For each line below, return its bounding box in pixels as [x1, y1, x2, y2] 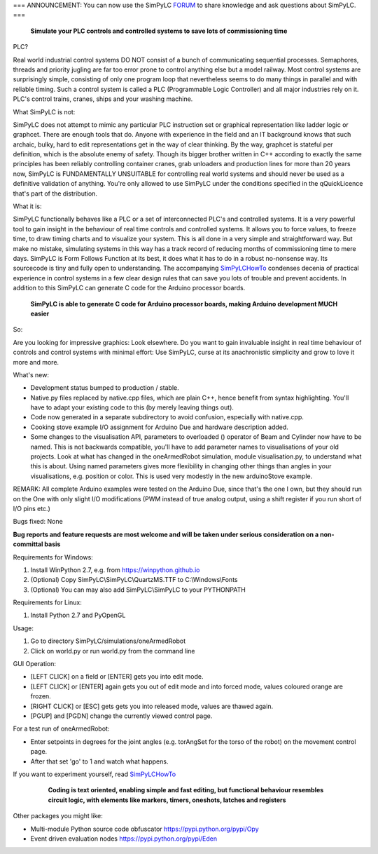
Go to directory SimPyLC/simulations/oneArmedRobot [30, 637, 186, 645]
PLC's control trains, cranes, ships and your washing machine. [13, 95, 193, 103]
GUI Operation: [13, 660, 56, 668]
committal [13, 540, 43, 548]
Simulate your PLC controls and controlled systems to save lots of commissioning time [30, 27, 288, 35]
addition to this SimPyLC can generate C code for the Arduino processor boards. [13, 284, 246, 292]
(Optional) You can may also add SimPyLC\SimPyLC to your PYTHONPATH [30, 585, 246, 594]
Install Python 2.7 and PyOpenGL [30, 611, 126, 620]
